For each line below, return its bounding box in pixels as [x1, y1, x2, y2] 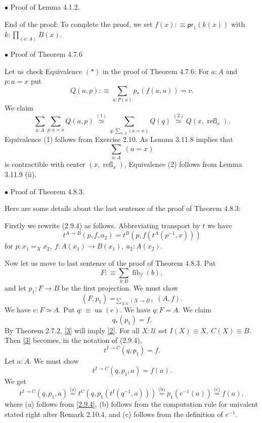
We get [5, 376, 26, 386]
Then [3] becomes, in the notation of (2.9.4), [5, 335, 142, 345]
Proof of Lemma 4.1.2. [10, 2, 80, 12]
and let [5, 282, 26, 293]
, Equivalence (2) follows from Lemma [124, 159, 242, 169]
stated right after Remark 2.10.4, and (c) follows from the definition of [5, 408, 223, 419]
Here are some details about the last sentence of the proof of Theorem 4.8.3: [5, 203, 241, 214]
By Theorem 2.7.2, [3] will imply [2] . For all [5, 325, 140, 335]
